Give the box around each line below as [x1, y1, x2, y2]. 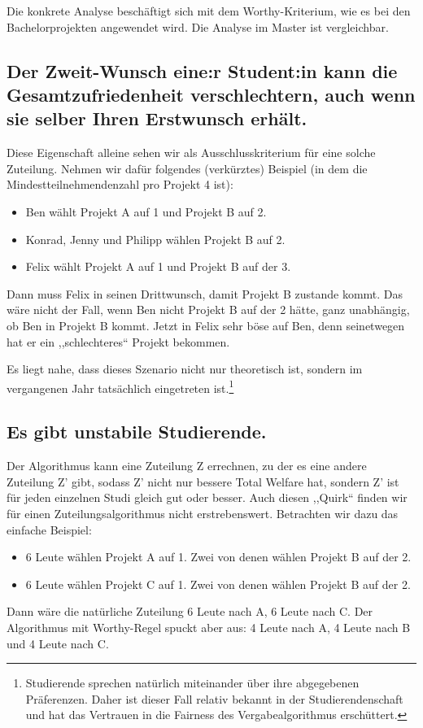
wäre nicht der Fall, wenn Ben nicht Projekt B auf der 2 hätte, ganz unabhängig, [7, 301, 410, 318]
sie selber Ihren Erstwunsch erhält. [7, 106, 307, 131]
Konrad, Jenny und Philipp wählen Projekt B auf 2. [25, 230, 286, 247]
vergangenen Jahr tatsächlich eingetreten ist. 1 [7, 377, 234, 396]
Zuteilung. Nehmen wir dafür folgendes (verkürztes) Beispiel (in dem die [7, 159, 368, 177]
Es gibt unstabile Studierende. [7, 419, 267, 444]
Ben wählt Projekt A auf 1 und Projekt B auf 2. [25, 203, 267, 220]
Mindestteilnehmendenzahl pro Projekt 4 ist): [7, 176, 233, 193]
